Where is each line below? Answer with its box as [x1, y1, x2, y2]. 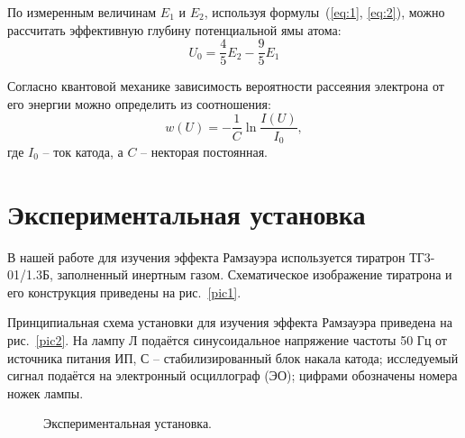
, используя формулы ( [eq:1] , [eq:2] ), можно [204, 3, 445, 21]
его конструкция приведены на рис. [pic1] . [7, 282, 242, 301]
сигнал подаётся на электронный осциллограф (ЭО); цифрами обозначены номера [7, 366, 458, 385]
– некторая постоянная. [141, 141, 268, 160]
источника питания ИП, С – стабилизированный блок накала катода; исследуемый [7, 348, 459, 367]
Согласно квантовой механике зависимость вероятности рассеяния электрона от [7, 77, 444, 96]
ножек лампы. [7, 383, 84, 402]
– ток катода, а [42, 141, 123, 160]
